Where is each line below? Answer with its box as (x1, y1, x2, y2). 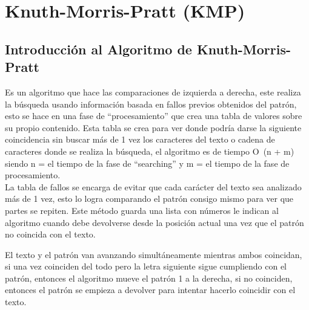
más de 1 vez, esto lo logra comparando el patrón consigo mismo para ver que (5, 192, 294, 205)
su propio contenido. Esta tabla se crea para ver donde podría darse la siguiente (5, 121, 302, 134)
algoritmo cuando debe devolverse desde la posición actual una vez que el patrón (5, 216, 304, 228)
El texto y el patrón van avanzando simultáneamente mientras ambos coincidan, (5, 248, 302, 260)
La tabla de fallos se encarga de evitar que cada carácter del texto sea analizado (5, 180, 302, 193)
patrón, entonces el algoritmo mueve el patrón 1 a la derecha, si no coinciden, (5, 271, 293, 284)
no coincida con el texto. (5, 228, 96, 241)
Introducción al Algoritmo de (5, 39, 192, 58)
